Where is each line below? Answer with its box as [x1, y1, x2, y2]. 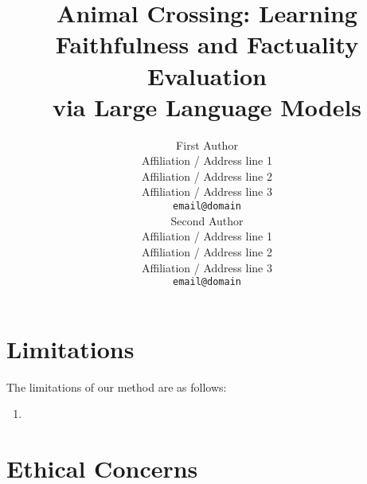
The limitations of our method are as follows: [6, 378, 227, 395]
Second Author [170, 212, 244, 228]
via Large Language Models [52, 90, 362, 123]
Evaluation [147, 59, 267, 92]
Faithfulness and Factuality [55, 28, 359, 60]
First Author [176, 136, 238, 153]
